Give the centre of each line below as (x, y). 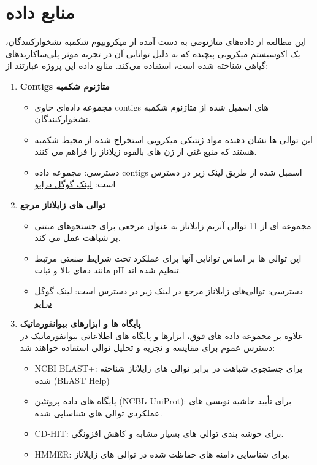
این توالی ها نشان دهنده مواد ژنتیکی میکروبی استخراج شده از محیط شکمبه (174, 139)
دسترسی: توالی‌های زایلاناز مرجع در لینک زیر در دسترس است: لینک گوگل (169, 291)
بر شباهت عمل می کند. (78, 237)
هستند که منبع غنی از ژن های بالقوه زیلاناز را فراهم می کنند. (146, 151)
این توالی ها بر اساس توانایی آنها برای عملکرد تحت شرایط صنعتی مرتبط (168, 258)
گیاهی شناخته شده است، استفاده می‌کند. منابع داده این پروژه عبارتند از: (137, 65)
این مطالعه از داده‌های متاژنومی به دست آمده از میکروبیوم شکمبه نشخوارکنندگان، (156, 41)
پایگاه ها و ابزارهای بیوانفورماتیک (80, 323)
